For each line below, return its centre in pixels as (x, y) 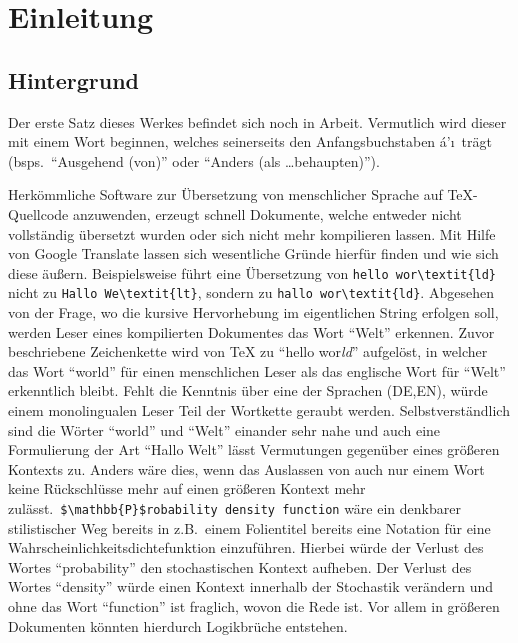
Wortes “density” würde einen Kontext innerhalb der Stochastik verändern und (251, 586)
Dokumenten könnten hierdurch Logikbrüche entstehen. (178, 625)
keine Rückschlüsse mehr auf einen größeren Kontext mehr (187, 488)
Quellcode (38, 213)
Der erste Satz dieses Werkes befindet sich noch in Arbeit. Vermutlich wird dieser (257, 121)
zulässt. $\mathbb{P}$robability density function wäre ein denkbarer (234, 507)
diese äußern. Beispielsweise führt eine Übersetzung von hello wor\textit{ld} (252, 272)
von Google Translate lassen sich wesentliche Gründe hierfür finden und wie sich (253, 253)
